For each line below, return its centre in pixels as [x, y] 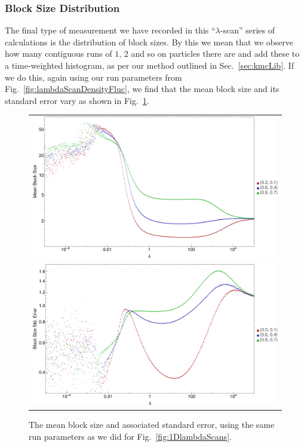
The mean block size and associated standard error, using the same [152, 424]
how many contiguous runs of [59, 53]
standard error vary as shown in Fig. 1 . [77, 100]
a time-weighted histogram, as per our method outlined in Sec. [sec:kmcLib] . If [149, 65]
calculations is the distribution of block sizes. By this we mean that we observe [149, 42]
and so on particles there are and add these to [215, 53]
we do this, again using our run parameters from [93, 77]
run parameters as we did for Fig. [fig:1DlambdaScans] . [130, 436]
